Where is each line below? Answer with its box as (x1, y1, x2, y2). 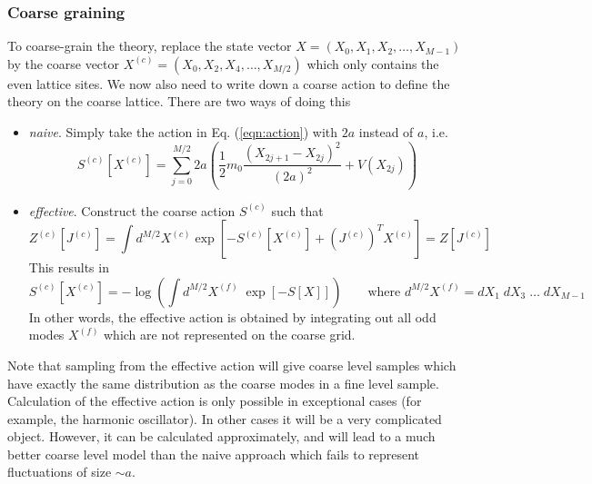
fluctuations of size (7, 462, 112, 481)
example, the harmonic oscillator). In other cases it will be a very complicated (7, 409, 442, 428)
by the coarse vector (7, 54, 120, 73)
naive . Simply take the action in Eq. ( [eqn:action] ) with (28, 123, 338, 141)
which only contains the (306, 54, 439, 73)
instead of (358, 123, 414, 141)
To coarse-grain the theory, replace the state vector (7, 36, 292, 55)
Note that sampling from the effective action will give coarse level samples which (7, 355, 457, 374)
